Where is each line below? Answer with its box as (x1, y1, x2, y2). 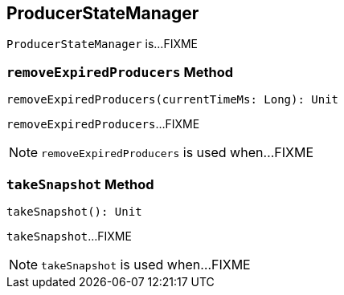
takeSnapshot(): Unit (6, 204, 142, 218)
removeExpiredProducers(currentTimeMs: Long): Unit (6, 93, 339, 107)
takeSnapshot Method (6, 176, 154, 192)
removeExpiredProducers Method (6, 63, 234, 80)
